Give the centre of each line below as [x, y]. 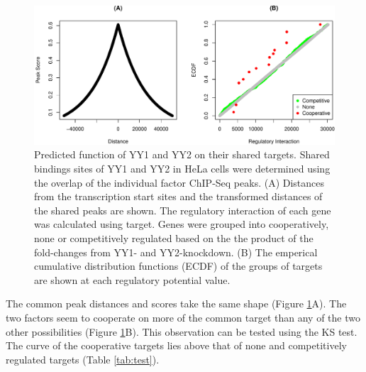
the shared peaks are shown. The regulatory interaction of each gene [183, 210]
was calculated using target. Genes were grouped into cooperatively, [182, 224]
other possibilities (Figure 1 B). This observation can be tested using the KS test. [182, 331]
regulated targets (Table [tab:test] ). [83, 359]
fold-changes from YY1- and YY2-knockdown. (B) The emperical [176, 252]
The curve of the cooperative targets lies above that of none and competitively [176, 345]
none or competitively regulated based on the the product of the [174, 238]
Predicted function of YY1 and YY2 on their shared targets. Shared [182, 154]
